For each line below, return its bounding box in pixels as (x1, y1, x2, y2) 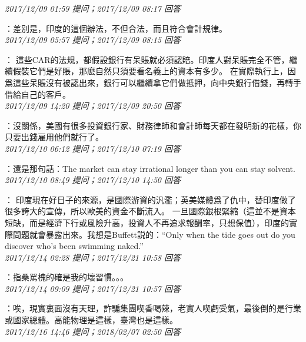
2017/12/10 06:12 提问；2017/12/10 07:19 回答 (5, 142, 181, 154)
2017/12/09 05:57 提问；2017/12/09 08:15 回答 (5, 34, 181, 46)
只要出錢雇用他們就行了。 (5, 131, 104, 143)
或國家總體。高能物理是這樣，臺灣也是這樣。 (5, 314, 178, 326)
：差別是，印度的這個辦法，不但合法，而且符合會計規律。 (5, 22, 227, 34)
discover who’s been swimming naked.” (5, 240, 144, 252)
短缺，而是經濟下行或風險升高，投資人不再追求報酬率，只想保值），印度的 (5, 216, 289, 228)
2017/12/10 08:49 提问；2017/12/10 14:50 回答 (5, 174, 181, 186)
